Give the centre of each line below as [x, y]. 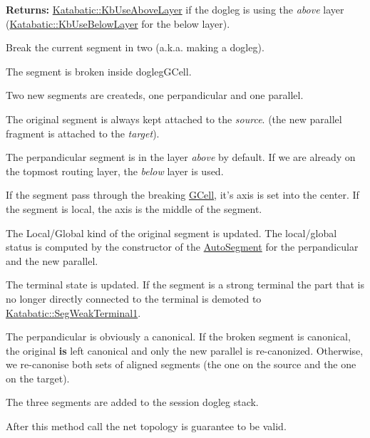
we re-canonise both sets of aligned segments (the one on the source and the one [181, 364]
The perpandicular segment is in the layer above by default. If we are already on [181, 157]
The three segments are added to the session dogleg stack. [132, 402]
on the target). [38, 378]
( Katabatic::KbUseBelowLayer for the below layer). [118, 23]
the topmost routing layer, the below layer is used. [115, 171]
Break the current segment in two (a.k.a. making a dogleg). [135, 47]
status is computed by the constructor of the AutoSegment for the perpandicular [182, 247]
